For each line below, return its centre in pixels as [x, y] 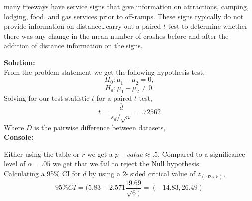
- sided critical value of [160, 173]
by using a [104, 173]
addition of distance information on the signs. [73, 45]
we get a [100, 154]
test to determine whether [208, 26]
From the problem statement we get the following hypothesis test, [105, 72]
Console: [19, 137]
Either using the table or [42, 154]
